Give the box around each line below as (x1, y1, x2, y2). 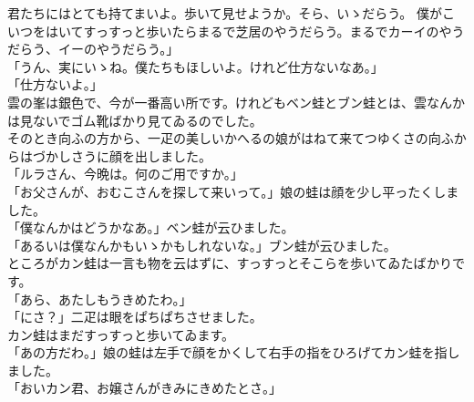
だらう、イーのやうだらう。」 (7, 39, 180, 58)
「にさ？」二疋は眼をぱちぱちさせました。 (7, 307, 263, 326)
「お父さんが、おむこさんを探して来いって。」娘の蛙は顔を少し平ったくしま (7, 181, 459, 201)
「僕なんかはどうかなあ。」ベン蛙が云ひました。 (7, 218, 294, 237)
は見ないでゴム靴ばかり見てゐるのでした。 (7, 110, 263, 129)
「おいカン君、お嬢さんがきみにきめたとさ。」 (7, 378, 282, 397)
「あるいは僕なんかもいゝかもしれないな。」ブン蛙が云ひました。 (7, 235, 397, 254)
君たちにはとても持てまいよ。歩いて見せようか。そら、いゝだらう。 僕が (7, 4, 443, 22)
